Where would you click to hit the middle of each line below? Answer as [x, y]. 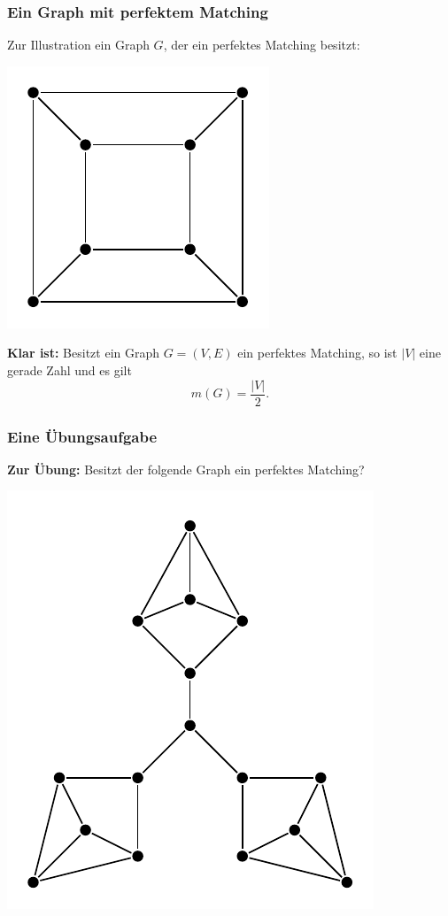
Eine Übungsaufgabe [82, 436]
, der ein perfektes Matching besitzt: [262, 45]
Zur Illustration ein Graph [78, 45]
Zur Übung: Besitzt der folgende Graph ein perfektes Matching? [186, 469]
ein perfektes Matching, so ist [317, 353]
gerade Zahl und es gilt [70, 370]
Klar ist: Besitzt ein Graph [84, 353]
